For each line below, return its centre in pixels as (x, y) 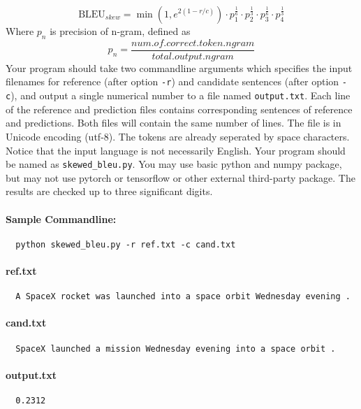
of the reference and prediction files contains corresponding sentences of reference (179, 109)
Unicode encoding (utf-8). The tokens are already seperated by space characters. (178, 136)
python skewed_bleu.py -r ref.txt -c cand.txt (126, 244)
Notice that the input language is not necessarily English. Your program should (176, 150)
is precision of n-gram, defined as (120, 31)
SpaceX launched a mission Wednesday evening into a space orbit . (176, 349)
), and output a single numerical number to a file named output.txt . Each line (180, 95)
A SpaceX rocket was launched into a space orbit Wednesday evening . (183, 297)
